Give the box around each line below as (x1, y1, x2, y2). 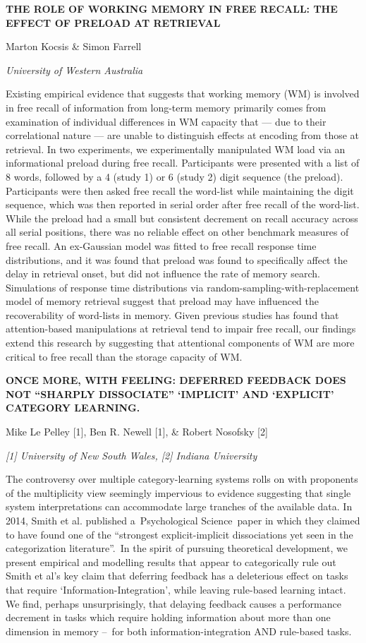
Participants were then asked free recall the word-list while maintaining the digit (6, 183, 354, 198)
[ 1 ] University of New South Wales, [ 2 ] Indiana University (6, 447, 257, 462)
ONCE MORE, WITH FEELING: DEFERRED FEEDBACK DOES (6, 373, 346, 387)
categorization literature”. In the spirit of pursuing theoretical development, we (6, 541, 348, 555)
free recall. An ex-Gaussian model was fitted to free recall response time (6, 238, 317, 253)
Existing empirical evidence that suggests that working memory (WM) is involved (6, 86, 360, 101)
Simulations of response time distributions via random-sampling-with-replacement (6, 280, 360, 294)
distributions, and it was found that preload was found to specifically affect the (6, 252, 348, 267)
